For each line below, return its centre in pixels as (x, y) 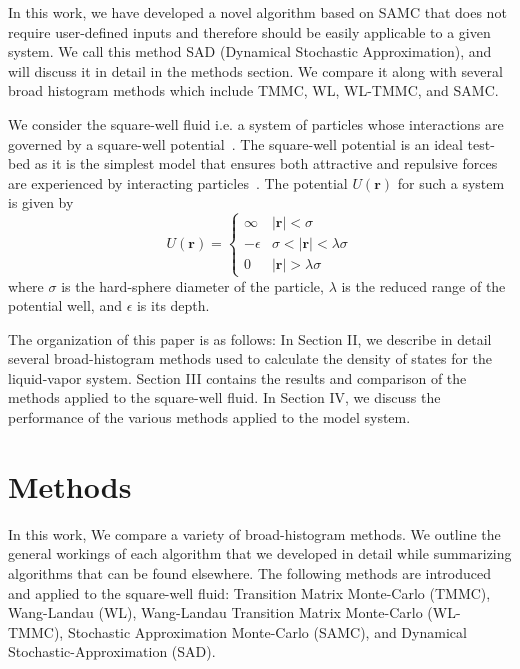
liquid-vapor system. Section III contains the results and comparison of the (237, 377)
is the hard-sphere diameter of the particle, (192, 285)
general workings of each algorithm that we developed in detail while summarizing (260, 553)
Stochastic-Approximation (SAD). (112, 651)
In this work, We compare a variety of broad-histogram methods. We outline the (254, 533)
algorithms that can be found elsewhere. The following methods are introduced (250, 572)
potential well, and (65, 305)
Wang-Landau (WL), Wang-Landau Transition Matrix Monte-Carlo (215, 612)
